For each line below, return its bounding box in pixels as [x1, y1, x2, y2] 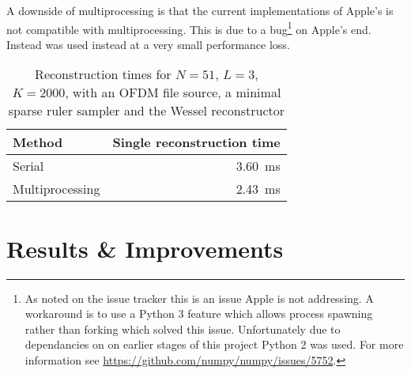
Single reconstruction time [112, 133, 281, 152]
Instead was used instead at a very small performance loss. [6, 36, 290, 52]
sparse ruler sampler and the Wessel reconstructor [8, 101, 285, 120]
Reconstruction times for [35, 65, 172, 84]
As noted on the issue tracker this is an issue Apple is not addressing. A [25, 289, 374, 306]
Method [13, 133, 63, 152]
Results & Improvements [6, 232, 284, 264]
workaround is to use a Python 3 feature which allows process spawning [25, 305, 373, 322]
